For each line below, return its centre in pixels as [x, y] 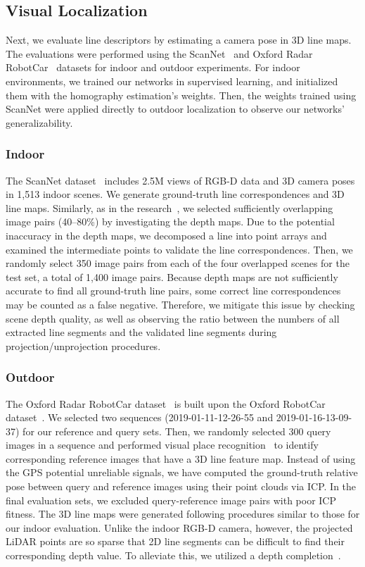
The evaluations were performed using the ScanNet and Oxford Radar [159, 53]
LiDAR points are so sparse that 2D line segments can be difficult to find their [175, 541]
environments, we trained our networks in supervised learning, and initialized [172, 81]
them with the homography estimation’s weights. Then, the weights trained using [181, 95]
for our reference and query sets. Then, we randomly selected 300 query [177, 431]
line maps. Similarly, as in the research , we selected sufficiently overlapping [169, 207]
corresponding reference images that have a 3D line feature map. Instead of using [181, 458]
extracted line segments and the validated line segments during [141, 332]
